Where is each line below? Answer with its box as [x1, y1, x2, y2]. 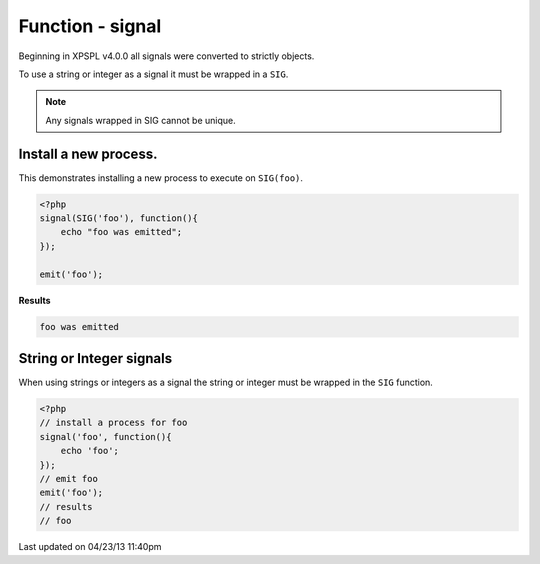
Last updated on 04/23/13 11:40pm [18, 541, 162, 553]
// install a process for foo [39, 417, 188, 429]
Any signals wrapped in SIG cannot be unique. [45, 114, 236, 126]
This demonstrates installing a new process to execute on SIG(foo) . [18, 171, 304, 184]
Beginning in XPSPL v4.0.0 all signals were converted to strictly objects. [18, 50, 315, 62]
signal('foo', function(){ [39, 431, 172, 442]
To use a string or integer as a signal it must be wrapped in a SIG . [18, 68, 289, 80]
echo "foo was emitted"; [60, 226, 183, 238]
